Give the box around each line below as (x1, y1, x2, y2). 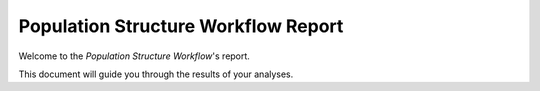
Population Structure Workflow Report (18, 15, 344, 37)
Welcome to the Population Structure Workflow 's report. (18, 50, 250, 62)
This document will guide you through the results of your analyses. (18, 68, 294, 80)
